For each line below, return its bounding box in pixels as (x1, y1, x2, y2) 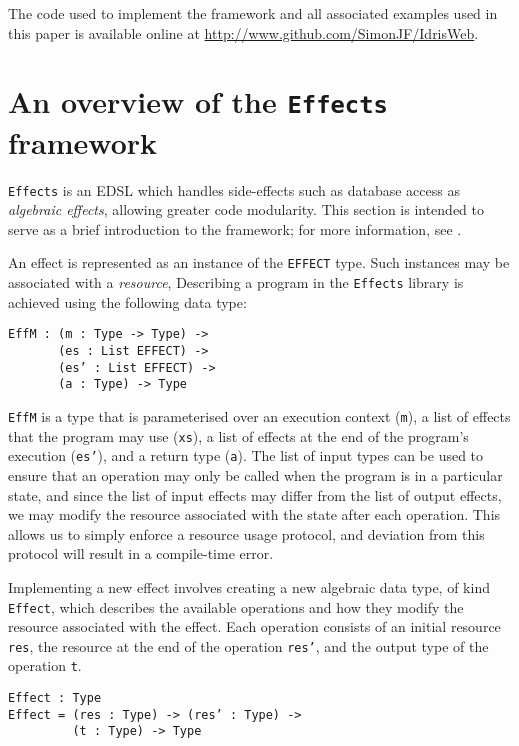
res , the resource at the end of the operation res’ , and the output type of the (8, 635, 489, 656)
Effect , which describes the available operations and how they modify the (8, 596, 464, 617)
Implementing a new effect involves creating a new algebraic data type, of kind (8, 576, 490, 597)
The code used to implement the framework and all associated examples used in (8, 3, 498, 23)
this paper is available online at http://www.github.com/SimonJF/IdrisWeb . (8, 22, 479, 43)
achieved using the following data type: (8, 291, 247, 312)
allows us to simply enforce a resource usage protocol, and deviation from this (8, 523, 485, 544)
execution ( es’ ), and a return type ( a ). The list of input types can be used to (8, 445, 484, 466)
